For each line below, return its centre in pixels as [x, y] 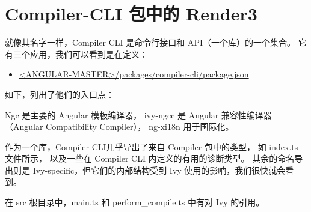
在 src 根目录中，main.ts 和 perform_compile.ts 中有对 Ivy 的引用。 [135, 202]
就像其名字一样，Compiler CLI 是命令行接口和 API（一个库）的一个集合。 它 [156, 42]
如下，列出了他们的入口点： [60, 94]
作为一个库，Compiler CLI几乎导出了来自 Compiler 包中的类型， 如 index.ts [152, 146]
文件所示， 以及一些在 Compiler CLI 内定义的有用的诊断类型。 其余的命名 [150, 158]
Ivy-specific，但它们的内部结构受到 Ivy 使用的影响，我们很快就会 [159, 170]
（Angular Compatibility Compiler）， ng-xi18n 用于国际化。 [119, 126]
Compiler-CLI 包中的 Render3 [131, 14]
